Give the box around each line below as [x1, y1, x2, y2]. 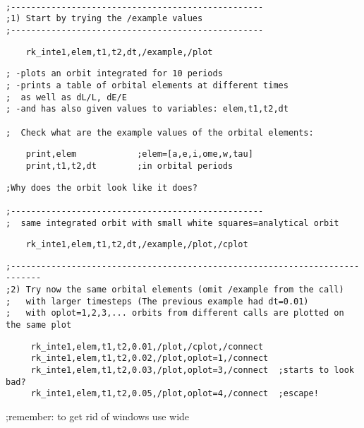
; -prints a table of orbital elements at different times [6, 80, 289, 90]
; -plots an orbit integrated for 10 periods [6, 69, 223, 79]
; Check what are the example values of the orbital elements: [6, 127, 314, 138]
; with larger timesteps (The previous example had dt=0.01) [6, 296, 309, 307]
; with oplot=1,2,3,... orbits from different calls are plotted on [6, 308, 344, 319]
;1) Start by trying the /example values [6, 13, 203, 24]
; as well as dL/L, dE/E [6, 92, 127, 102]
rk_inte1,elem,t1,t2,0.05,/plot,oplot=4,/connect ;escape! [30, 388, 319, 399]
